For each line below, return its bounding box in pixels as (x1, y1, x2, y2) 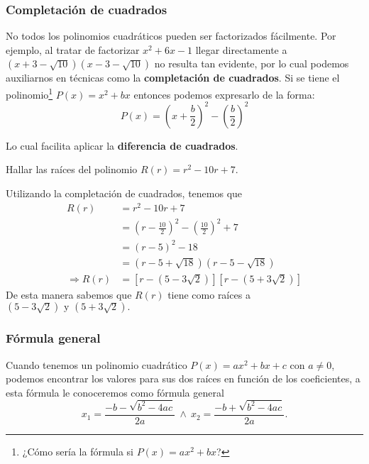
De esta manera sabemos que (6, 287, 132, 302)
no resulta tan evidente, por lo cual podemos (154, 56, 349, 71)
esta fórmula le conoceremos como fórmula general (6, 385, 224, 399)
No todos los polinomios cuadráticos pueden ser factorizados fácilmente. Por (6, 28, 336, 43)
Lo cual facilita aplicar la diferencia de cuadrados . (6, 138, 238, 153)
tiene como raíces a (167, 287, 250, 302)
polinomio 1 (6, 85, 53, 101)
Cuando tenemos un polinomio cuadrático (6, 357, 187, 372)
